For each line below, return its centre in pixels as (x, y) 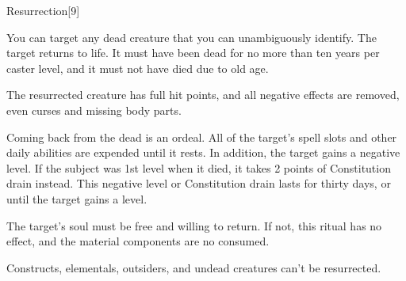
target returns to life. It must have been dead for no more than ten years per (193, 53)
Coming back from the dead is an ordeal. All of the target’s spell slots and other (202, 137)
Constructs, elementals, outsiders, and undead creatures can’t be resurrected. (194, 267)
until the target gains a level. (77, 198)
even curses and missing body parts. (94, 110)
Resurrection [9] (43, 10)
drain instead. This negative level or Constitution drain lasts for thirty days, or (199, 183)
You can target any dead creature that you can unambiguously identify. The (192, 37)
